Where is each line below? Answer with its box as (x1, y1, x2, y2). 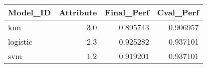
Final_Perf (105, 6, 149, 18)
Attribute (58, 6, 97, 18)
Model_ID (8, 6, 51, 18)
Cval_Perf (157, 6, 199, 18)
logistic (8, 36, 32, 47)
